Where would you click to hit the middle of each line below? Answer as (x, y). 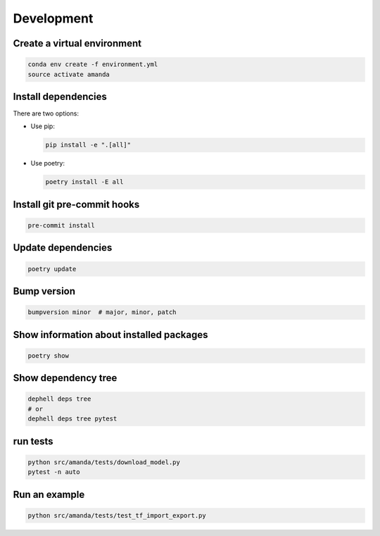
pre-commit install (61, 225)
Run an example (49, 494)
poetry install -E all (84, 182)
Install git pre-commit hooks (76, 204)
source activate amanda (69, 74)
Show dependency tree (65, 378)
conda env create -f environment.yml (93, 64)
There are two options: (46, 113)
